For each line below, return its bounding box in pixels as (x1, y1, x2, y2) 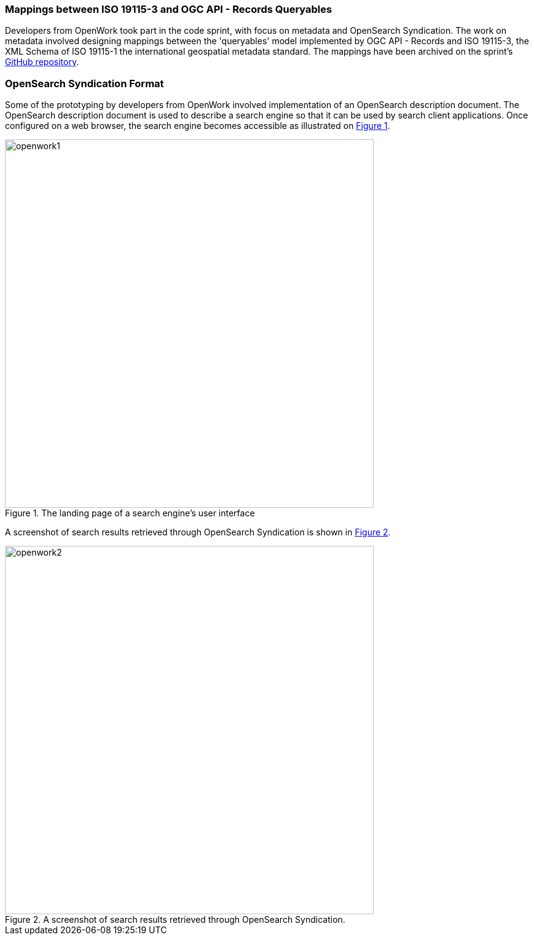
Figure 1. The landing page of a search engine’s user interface (5, 508, 255, 519)
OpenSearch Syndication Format (5, 77, 164, 90)
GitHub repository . (5, 56, 79, 68)
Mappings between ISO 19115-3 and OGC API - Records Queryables (5, 3, 332, 15)
